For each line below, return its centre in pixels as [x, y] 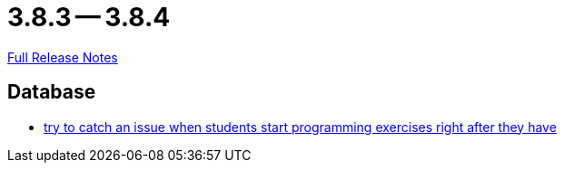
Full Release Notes [63, 57]
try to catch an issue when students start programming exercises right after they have [300, 127]
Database [52, 92]
